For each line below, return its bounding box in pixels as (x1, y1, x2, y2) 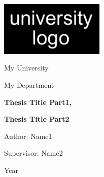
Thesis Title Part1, (4, 96, 72, 107)
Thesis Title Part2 (4, 114, 70, 124)
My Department (4, 80, 54, 90)
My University (4, 62, 49, 73)
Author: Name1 (4, 130, 52, 141)
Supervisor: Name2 (4, 148, 63, 158)
